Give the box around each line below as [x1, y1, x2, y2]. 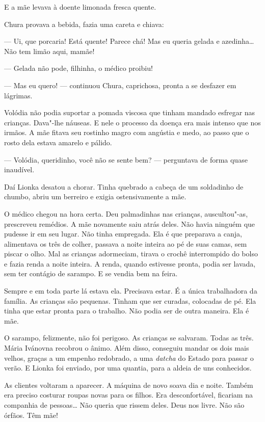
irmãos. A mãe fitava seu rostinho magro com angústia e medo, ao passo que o [4, 127, 249, 138]
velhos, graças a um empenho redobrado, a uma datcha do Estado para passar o [4, 352, 254, 363]
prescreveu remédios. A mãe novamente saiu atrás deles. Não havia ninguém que [4, 218, 255, 229]
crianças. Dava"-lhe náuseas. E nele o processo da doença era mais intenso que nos [4, 117, 261, 127]
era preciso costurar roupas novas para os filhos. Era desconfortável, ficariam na [4, 389, 253, 400]
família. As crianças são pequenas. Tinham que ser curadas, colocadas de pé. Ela [4, 295, 256, 306]
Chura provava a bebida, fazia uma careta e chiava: [4, 18, 164, 29]
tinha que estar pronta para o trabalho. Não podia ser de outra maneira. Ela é [4, 305, 249, 316]
